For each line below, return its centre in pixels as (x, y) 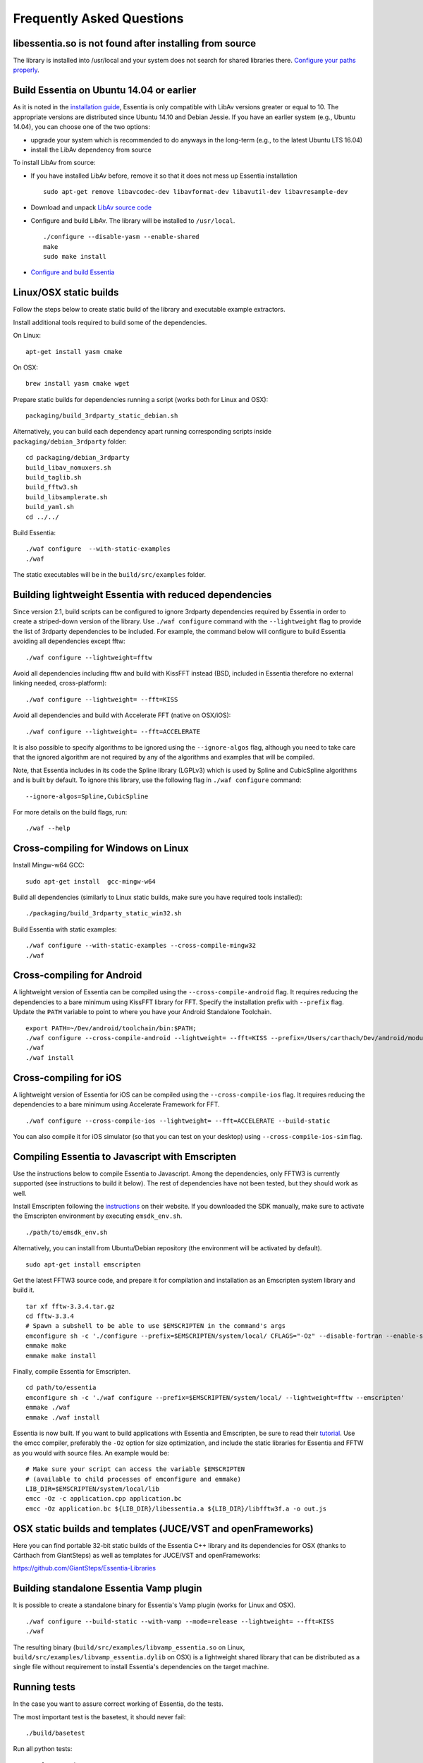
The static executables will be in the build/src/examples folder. (109, 575)
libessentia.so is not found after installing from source (135, 43)
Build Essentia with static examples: (65, 929)
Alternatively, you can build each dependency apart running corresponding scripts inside (142, 432)
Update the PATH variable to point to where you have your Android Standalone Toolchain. (142, 1012)
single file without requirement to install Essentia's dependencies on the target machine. (141, 1667)
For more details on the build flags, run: (70, 812)
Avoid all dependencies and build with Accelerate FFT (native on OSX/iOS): (122, 715)
